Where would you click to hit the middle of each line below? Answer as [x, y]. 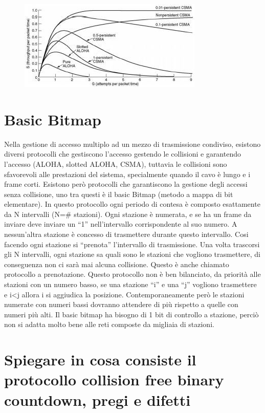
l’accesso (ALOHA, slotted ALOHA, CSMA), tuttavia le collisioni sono [116, 164]
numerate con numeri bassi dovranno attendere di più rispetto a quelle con [121, 304]
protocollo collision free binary [114, 379]
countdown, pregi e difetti [97, 399]
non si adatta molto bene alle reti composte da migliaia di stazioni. [109, 324]
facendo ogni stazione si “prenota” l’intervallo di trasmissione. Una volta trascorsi [132, 244]
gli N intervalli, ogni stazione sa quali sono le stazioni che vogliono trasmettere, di [132, 254]
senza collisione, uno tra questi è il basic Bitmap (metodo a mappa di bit [119, 194]
